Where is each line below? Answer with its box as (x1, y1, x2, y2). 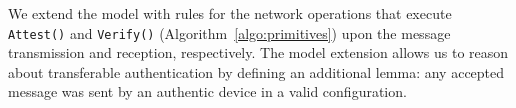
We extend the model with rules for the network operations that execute (8, 3, 452, 23)
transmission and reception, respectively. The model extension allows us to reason (8, 42, 509, 63)
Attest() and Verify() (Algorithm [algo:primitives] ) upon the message (8, 22, 451, 43)
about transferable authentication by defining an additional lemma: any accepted (8, 61, 505, 82)
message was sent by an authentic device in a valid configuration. (8, 81, 407, 102)
